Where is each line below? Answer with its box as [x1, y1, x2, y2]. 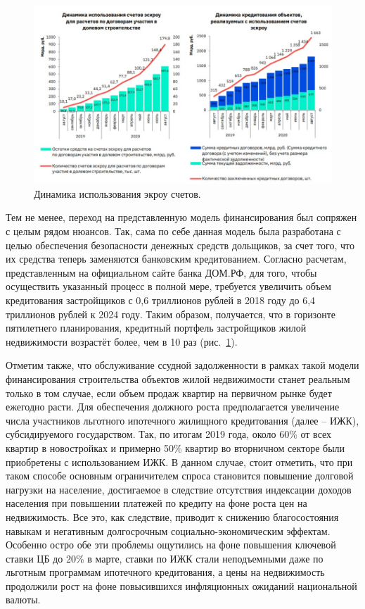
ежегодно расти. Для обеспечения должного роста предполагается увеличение [6, 399, 340, 414]
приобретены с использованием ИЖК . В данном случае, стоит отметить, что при [6, 454, 353, 469]
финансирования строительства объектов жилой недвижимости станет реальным [6, 371, 350, 386]
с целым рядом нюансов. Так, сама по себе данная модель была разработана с [6, 224, 341, 239]
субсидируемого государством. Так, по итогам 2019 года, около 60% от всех [6, 427, 332, 441]
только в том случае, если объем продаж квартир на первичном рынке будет [6, 385, 332, 400]
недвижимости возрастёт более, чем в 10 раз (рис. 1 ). [6, 334, 238, 349]
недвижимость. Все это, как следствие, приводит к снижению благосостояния [6, 509, 339, 524]
